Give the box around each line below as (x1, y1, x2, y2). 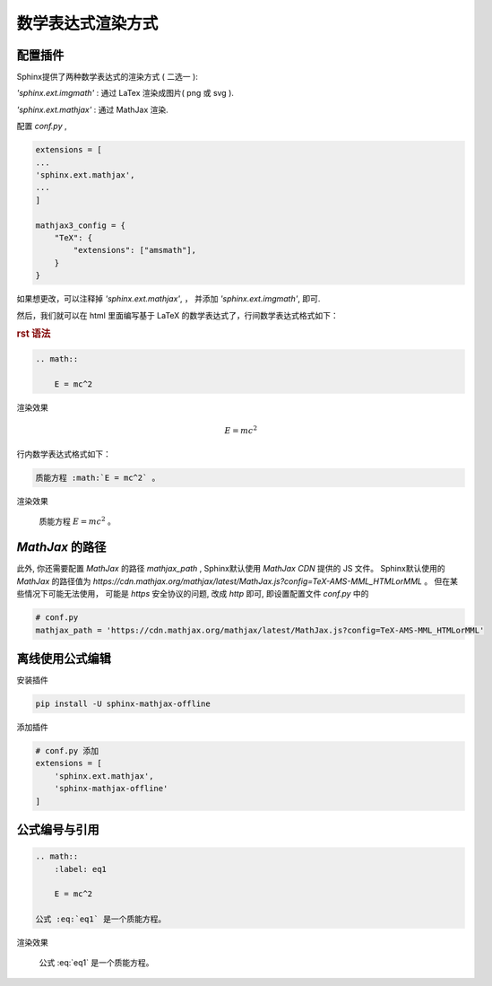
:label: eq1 (54, 864, 108, 874)
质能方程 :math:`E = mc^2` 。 (35, 473, 160, 484)
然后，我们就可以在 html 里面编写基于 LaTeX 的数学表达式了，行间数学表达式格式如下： (16, 310, 340, 320)
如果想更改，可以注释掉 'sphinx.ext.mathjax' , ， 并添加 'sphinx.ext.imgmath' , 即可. (16, 293, 321, 304)
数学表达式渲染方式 (16, 13, 159, 33)
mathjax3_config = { (35, 220, 125, 231)
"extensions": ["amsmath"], (73, 245, 197, 256)
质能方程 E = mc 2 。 (39, 515, 117, 527)
